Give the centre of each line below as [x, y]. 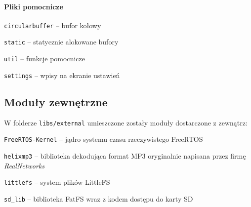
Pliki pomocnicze [34, 6]
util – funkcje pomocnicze [44, 59]
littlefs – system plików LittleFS [57, 182]
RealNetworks [24, 165]
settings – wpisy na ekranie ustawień [62, 75]
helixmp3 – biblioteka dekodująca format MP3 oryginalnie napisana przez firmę [125, 155]
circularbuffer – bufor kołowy [53, 25]
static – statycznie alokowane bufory [61, 42]
